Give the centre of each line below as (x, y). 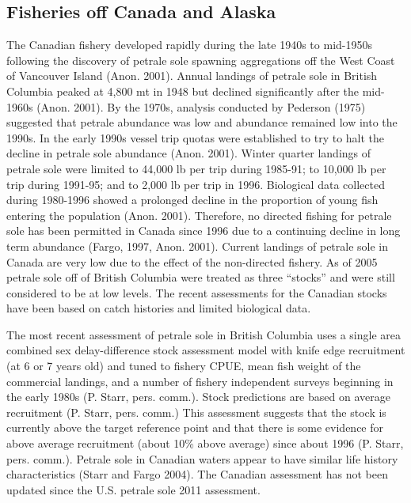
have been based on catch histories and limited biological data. (159, 308)
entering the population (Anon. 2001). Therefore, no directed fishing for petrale (199, 215)
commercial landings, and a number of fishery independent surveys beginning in (200, 381)
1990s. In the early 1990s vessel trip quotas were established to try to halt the (196, 137)
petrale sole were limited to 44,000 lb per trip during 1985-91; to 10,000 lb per (196, 168)
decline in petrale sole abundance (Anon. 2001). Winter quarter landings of (189, 153)
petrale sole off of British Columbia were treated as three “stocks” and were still (201, 277)
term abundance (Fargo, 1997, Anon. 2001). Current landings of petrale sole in (198, 246)
